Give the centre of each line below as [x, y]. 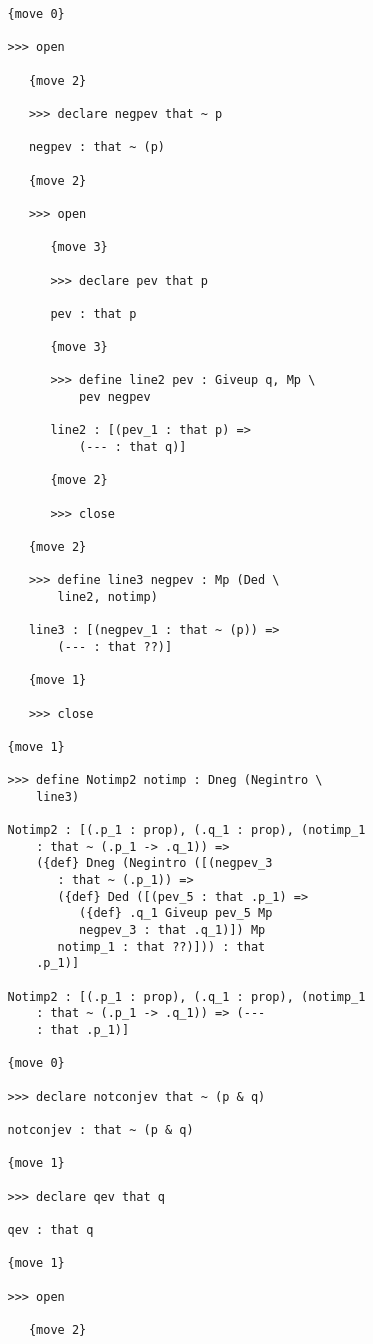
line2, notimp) [107, 596]
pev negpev [115, 397]
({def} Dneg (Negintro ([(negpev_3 [154, 863]
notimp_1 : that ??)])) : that [161, 946]
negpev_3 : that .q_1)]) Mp [172, 930]
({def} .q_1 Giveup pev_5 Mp [176, 913]
